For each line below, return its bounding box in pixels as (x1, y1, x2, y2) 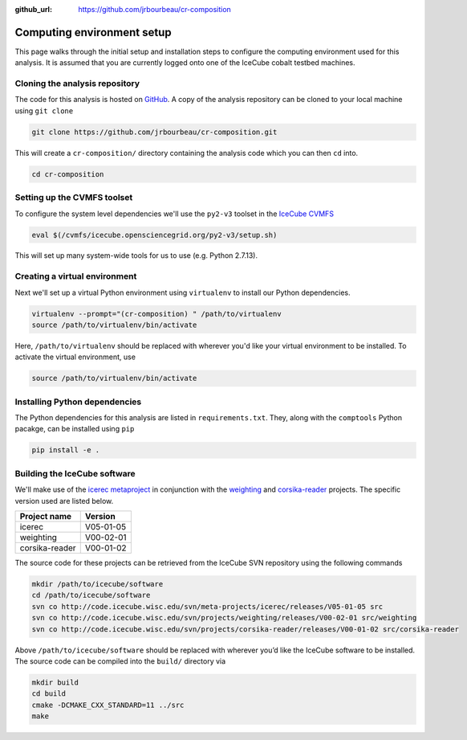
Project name (19, 510, 72, 521)
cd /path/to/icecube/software (31, 591, 151, 600)
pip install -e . (31, 446, 100, 455)
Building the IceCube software (14, 468, 136, 479)
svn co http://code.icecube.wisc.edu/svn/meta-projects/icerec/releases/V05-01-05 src (31, 602, 384, 611)
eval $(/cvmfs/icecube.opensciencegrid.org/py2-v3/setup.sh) (31, 230, 278, 239)
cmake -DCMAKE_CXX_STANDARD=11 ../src (31, 700, 185, 709)
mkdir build (31, 677, 79, 687)
